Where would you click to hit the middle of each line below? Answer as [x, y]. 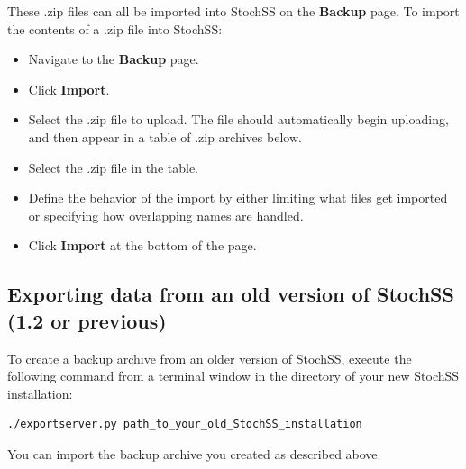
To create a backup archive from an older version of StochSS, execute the [210, 358]
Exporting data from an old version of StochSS [231, 294]
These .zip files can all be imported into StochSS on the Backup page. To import [233, 11]
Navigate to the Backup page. [114, 59]
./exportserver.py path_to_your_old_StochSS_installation [185, 424]
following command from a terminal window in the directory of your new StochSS [233, 376]
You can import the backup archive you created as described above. [194, 453]
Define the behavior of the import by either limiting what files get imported [238, 198]
